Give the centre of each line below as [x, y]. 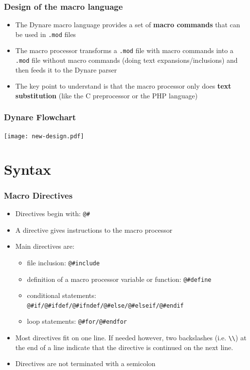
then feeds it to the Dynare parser [66, 69]
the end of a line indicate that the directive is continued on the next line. [124, 347]
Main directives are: [45, 246]
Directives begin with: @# [53, 213]
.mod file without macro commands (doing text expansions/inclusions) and [126, 60]
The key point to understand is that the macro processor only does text [123, 86]
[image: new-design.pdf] [44, 136]
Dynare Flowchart [40, 117]
